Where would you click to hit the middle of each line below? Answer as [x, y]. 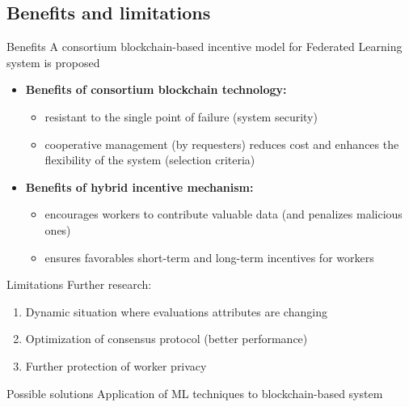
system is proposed [53, 62]
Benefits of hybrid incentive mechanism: [139, 187]
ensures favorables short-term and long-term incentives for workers [209, 257]
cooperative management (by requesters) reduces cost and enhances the [222, 144]
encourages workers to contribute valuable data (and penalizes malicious [223, 214]
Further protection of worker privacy [116, 365]
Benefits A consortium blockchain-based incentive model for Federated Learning [204, 47]
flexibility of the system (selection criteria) [150, 160]
